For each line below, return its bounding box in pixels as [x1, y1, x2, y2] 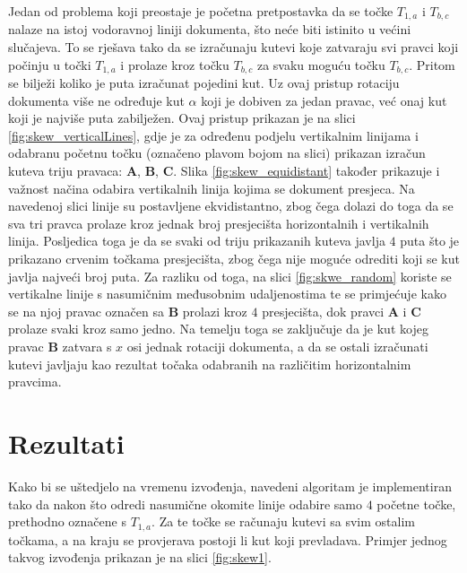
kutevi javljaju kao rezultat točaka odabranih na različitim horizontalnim [8, 354, 411, 373]
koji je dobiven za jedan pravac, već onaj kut [201, 91, 447, 109]
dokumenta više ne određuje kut [8, 91, 185, 109]
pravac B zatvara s [8, 337, 112, 355]
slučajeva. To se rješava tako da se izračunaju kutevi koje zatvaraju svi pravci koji [8, 38, 459, 56]
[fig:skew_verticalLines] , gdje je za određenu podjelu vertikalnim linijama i [8, 126, 419, 144]
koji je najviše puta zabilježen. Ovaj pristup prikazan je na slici [8, 109, 356, 127]
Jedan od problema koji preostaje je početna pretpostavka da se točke [8, 2, 393, 20]
